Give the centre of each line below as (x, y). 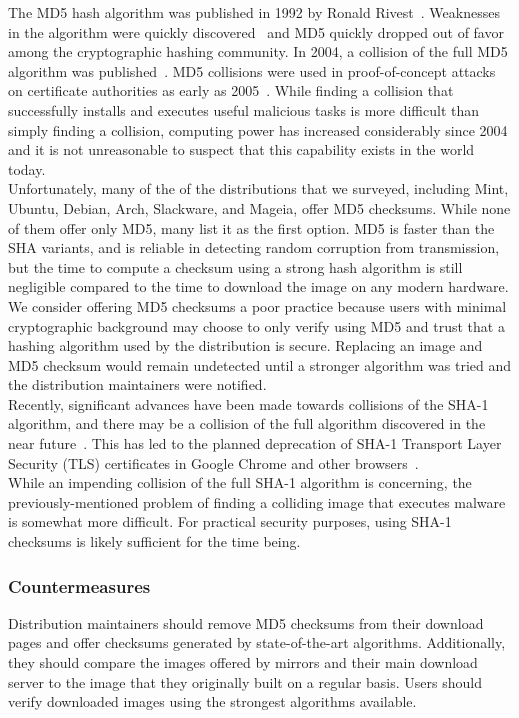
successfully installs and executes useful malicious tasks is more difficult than (244, 109)
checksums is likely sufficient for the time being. (154, 541)
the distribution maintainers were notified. (137, 384)
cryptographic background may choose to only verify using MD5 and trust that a (256, 325)
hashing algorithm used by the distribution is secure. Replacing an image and (245, 345)
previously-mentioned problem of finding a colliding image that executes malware (257, 501)
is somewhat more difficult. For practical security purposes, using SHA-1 (230, 521)
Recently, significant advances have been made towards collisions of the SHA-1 (248, 403)
